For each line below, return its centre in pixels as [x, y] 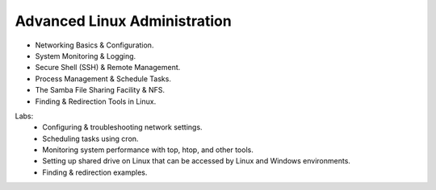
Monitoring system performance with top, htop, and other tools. [148, 150]
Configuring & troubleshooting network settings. [122, 127]
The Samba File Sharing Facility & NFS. [100, 90]
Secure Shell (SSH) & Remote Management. [108, 68]
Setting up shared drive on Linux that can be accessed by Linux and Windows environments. [197, 161]
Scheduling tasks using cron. [90, 138]
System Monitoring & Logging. [86, 56]
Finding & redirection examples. [95, 172]
